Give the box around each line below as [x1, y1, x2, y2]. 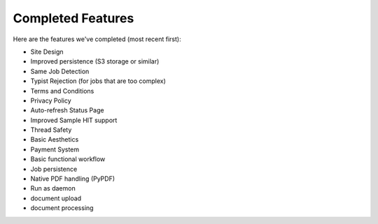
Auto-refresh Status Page [30, 106, 104, 114]
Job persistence [30, 165, 78, 173]
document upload [30, 194, 82, 202]
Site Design [30, 47, 64, 56]
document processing [30, 204, 94, 212]
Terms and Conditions [30, 87, 94, 95]
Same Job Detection [30, 67, 90, 75]
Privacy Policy [30, 96, 71, 105]
